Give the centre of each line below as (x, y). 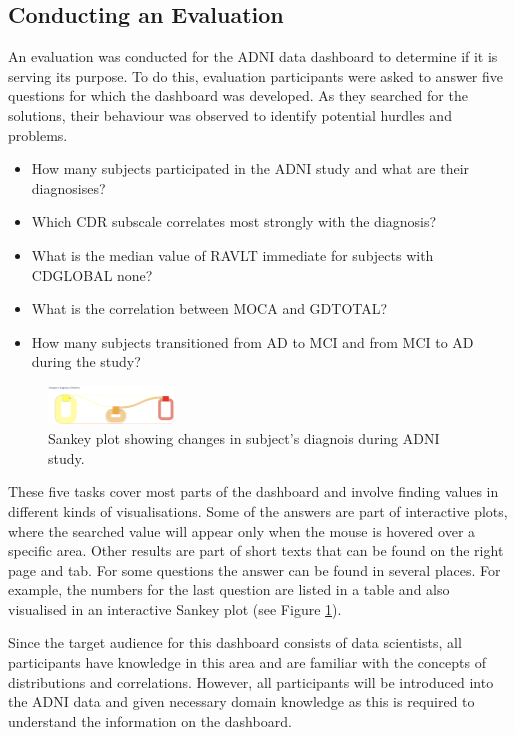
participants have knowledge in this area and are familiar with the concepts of (247, 662)
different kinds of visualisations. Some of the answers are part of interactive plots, (258, 510)
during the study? (86, 361)
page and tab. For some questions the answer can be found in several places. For (254, 569)
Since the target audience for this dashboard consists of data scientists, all (235, 642)
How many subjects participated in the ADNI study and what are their (250, 168)
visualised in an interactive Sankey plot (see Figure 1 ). (175, 608)
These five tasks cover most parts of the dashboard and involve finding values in (253, 491)
